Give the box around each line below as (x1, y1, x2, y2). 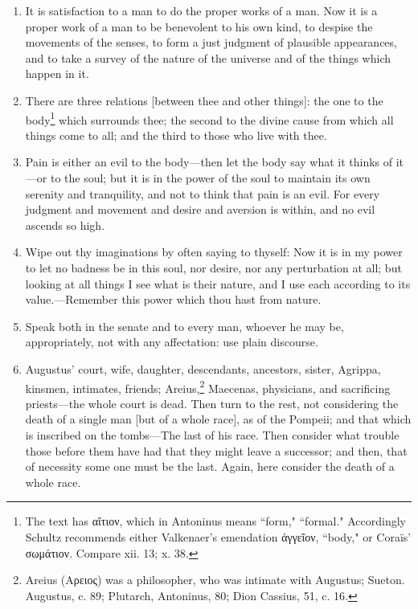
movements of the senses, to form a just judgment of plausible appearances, (25, 34, 397, 51)
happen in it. (25, 65, 89, 82)
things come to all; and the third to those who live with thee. (25, 126, 327, 143)
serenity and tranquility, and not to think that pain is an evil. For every (25, 185, 380, 202)
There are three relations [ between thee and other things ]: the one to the (25, 92, 383, 108)
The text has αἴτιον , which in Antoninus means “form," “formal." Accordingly (25, 513, 407, 529)
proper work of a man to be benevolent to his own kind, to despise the (25, 18, 373, 35)
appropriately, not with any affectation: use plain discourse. (25, 333, 318, 350)
